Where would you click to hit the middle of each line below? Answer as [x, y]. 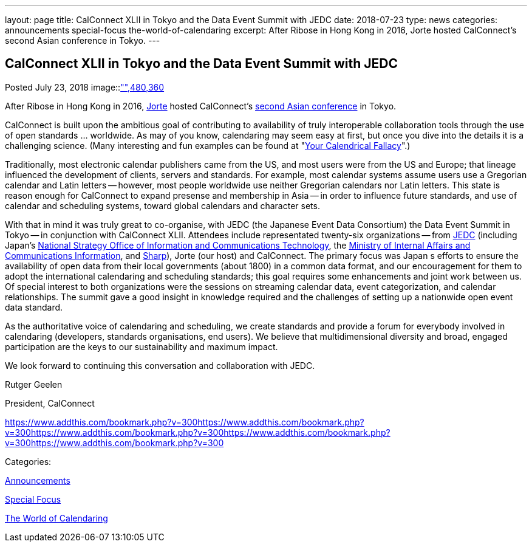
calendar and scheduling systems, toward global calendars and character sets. [162, 205]
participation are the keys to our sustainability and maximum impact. [142, 346]
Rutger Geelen [34, 384]
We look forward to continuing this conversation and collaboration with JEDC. [160, 365]
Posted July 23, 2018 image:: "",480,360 [85, 87]
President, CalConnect [50, 403]
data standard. [34, 307]
